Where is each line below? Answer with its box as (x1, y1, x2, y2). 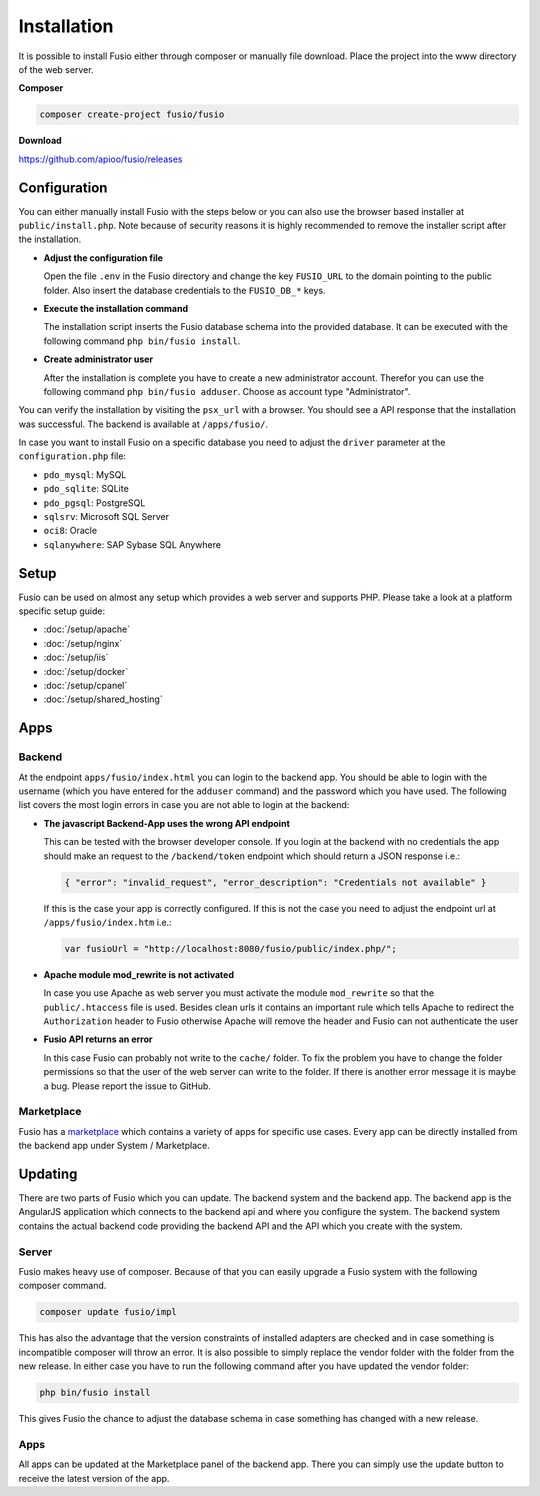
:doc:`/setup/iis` (43, 651, 109, 664)
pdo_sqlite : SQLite (43, 483, 129, 495)
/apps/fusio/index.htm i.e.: (43, 916, 172, 928)
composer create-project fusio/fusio (39, 109, 225, 120)
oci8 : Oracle (43, 525, 98, 537)
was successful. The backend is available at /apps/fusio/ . (18, 418, 269, 430)
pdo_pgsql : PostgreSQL (43, 496, 146, 509)
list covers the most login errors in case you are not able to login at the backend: (18, 799, 350, 811)
